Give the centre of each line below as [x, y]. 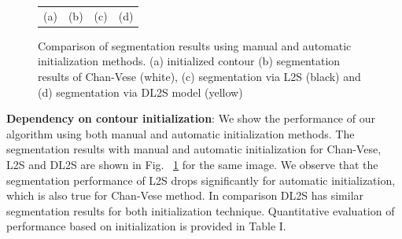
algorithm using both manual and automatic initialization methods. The [181, 133]
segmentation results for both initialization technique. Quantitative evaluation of [201, 210]
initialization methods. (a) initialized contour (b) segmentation [189, 61]
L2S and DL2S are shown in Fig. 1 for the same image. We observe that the [192, 164]
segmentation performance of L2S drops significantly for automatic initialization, [201, 180]
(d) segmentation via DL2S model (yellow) [140, 92]
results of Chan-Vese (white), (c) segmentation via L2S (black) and [199, 77]
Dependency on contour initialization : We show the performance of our [191, 118]
